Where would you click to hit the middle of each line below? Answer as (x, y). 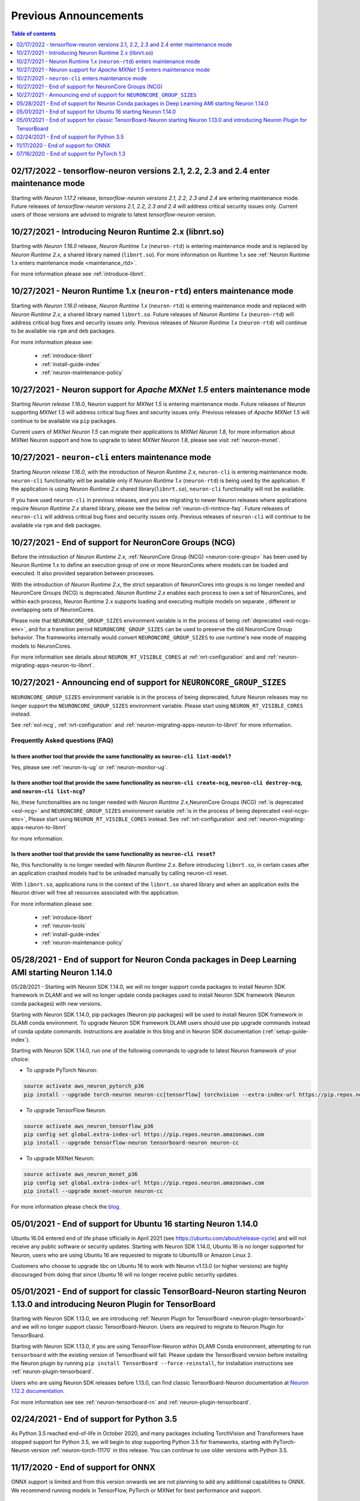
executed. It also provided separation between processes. (83, 573)
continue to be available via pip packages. (64, 421)
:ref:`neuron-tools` (64, 926)
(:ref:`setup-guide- (286, 1031)
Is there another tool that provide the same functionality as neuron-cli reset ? (113, 854)
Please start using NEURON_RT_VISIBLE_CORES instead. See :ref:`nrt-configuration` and (137, 819)
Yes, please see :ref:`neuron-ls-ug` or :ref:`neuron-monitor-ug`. (89, 767)
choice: (20, 1059)
